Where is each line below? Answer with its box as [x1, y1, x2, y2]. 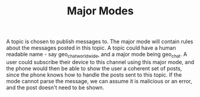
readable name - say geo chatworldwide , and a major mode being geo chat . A [6, 51, 187, 59]
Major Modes [66, 4, 134, 18]
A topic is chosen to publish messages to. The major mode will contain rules [6, 38, 193, 46]
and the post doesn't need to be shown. [6, 84, 104, 91]
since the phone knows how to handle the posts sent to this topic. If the [6, 71, 182, 78]
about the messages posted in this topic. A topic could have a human [6, 44, 176, 51]
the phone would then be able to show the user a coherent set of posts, [6, 65, 182, 72]
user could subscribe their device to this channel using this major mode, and [6, 58, 195, 65]
